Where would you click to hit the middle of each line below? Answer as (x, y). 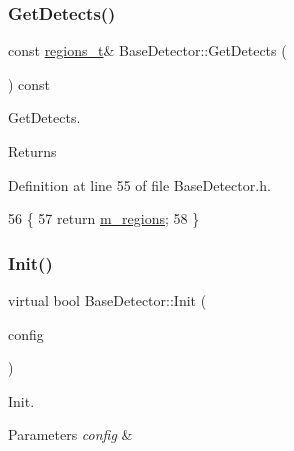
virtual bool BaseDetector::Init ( (107, 300)
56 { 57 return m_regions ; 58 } (104, 218)
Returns (32, 151)
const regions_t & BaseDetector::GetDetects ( (147, 50)
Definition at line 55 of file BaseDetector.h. (139, 184)
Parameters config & (70, 434)
